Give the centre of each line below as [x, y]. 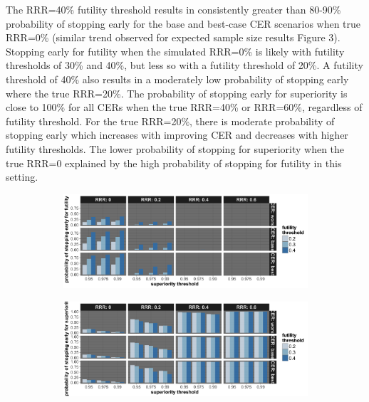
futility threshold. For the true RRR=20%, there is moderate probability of [170, 121]
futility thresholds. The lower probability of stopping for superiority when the [175, 148]
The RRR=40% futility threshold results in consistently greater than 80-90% [173, 9]
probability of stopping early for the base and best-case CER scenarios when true [183, 23]
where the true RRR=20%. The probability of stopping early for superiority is [177, 93]
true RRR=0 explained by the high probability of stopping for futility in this [174, 163]
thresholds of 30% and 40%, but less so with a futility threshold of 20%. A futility [184, 65]
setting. [22, 177]
